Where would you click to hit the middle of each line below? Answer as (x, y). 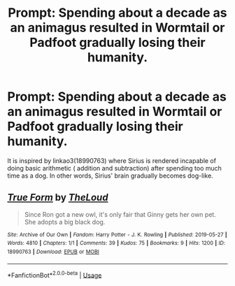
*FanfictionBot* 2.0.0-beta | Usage (55, 274)
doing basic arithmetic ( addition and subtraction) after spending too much (115, 168)
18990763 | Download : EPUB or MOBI (53, 252)
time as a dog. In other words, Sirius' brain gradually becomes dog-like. (110, 176)
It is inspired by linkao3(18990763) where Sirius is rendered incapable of (112, 160)
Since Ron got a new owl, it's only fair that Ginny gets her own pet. (120, 214)
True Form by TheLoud (58, 198)
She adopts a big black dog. (65, 222)
